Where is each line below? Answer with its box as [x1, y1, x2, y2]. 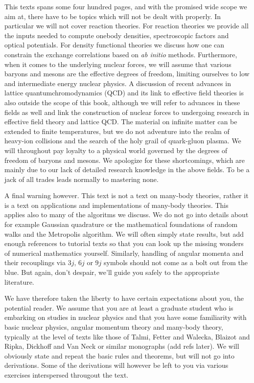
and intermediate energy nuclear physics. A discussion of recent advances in [4, 78, 231, 88]
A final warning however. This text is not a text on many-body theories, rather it [4, 190, 249, 201]
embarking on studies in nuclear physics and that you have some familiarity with [4, 312, 247, 322]
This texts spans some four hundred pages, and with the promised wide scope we [4, 1, 247, 11]
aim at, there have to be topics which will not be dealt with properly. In [4, 11, 221, 21]
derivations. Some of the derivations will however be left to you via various [4, 360, 229, 370]
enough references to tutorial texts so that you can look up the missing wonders [4, 238, 244, 248]
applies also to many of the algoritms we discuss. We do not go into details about [4, 209, 249, 220]
